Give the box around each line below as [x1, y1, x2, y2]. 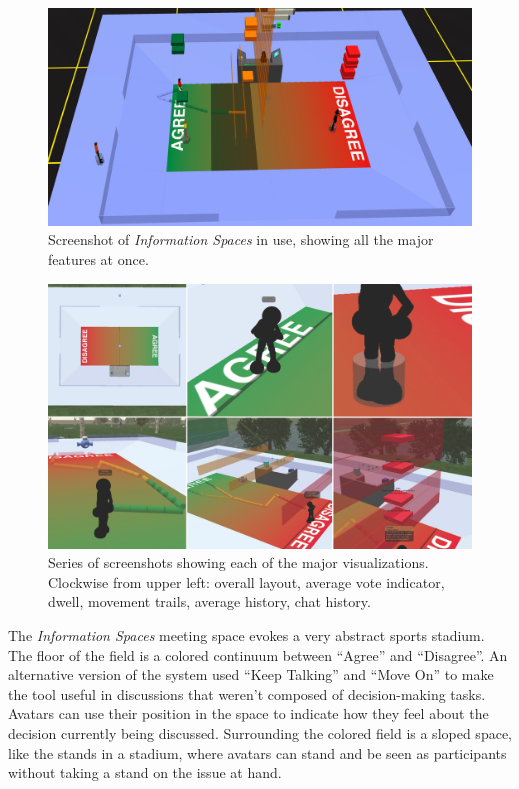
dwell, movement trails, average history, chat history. [48, 591, 371, 612]
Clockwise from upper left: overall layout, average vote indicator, [48, 571, 445, 592]
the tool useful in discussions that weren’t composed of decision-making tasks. [8, 683, 486, 704]
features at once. [48, 248, 149, 269]
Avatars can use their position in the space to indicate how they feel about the [8, 703, 489, 724]
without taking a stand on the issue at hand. [8, 762, 282, 783]
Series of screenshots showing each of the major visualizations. [48, 552, 429, 573]
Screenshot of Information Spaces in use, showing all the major [48, 229, 434, 250]
